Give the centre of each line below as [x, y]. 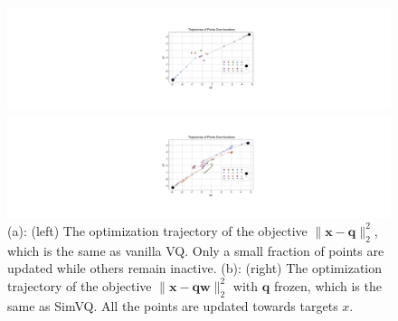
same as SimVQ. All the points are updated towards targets [173, 305]
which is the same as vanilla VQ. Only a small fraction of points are [196, 250]
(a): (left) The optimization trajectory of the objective [157, 230]
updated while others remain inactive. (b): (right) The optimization [195, 268]
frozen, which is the [327, 285]
